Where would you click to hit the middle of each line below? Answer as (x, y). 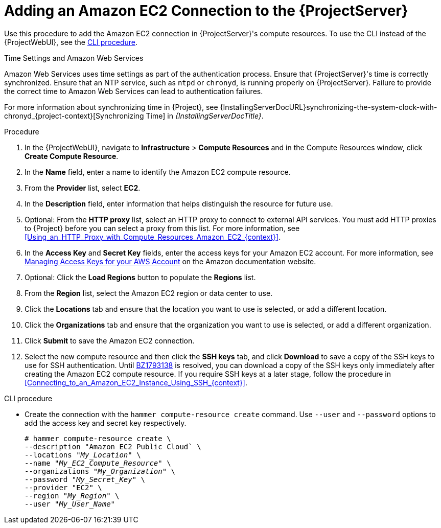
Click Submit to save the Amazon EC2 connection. (110, 340)
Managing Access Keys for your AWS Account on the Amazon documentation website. (170, 261)
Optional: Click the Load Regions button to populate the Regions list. (140, 277)
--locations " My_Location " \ (83, 455)
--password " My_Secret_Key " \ (85, 479)
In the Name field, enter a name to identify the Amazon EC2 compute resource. (158, 172)
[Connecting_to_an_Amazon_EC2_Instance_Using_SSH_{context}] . (136, 382)
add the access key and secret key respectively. (106, 423)
